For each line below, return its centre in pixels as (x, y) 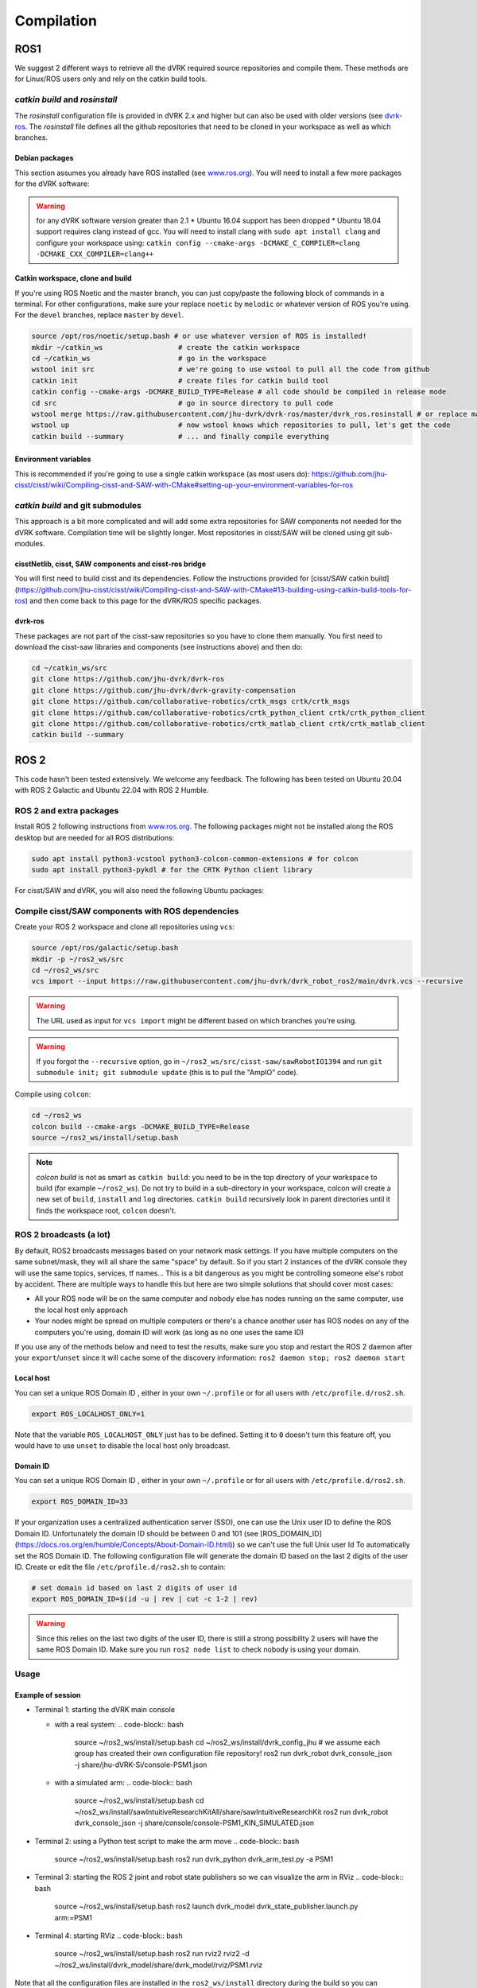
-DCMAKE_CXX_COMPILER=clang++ (95, 254)
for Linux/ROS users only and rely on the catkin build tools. (111, 79)
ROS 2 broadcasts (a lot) (63, 1235)
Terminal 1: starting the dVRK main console (105, 1710)
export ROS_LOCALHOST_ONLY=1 (88, 1414)
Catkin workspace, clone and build (73, 278)
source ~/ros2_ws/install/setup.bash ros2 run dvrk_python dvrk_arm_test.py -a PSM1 (194, 1859)
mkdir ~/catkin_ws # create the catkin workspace (166, 347)
